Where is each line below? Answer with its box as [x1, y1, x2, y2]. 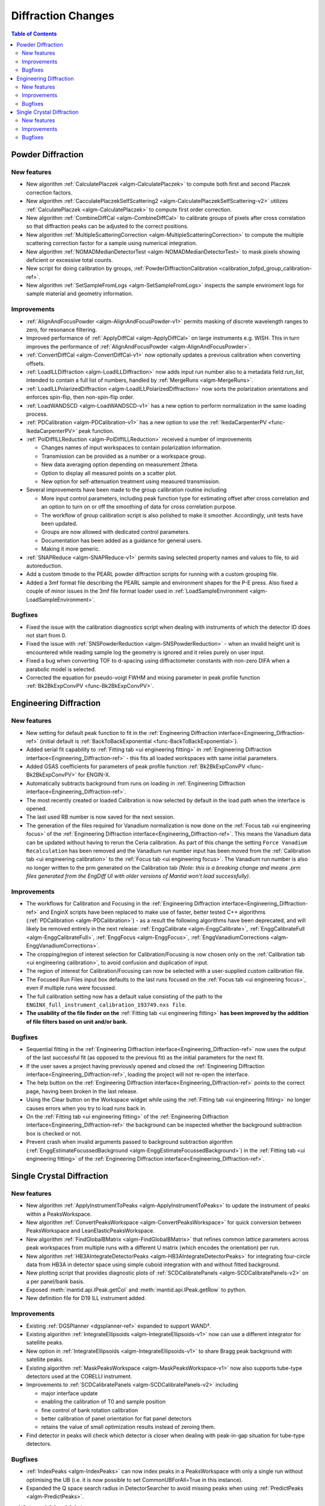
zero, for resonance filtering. [26, 326, 97, 333]
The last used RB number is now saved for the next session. [26, 813, 175, 820]
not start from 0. [26, 632, 67, 639]
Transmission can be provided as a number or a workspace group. [41, 452, 206, 460]
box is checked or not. [26, 1129, 82, 1137]
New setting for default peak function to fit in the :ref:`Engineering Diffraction [26, 729, 218, 736]
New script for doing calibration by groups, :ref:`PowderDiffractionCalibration [26, 265, 218, 272]
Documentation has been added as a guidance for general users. [41, 537, 203, 544]
